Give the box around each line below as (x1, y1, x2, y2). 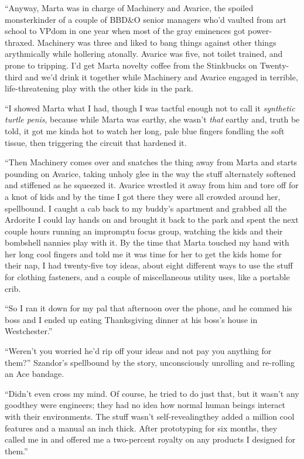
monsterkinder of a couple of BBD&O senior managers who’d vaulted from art (5, 13, 286, 25)
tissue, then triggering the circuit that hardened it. (5, 136, 187, 148)
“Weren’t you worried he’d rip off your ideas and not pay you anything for (5, 345, 272, 357)
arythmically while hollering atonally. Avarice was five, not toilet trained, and (5, 47, 283, 60)
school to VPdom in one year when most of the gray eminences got (5, 25, 245, 37)
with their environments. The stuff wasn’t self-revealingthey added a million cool (5, 410, 295, 422)
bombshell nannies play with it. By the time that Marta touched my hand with (5, 236, 289, 249)
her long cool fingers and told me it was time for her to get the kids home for (5, 247, 282, 260)
